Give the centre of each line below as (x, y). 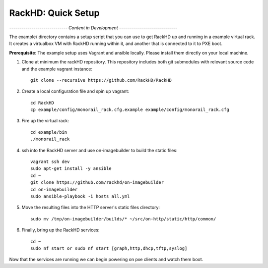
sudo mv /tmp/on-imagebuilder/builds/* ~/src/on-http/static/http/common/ (123, 219)
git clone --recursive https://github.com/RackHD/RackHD (101, 80)
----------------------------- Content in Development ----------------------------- (93, 28)
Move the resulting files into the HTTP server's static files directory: (91, 208)
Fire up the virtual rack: (45, 121)
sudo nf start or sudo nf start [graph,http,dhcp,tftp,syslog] (109, 248)
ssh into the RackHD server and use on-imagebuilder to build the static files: (100, 150)
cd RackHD (42, 103)
